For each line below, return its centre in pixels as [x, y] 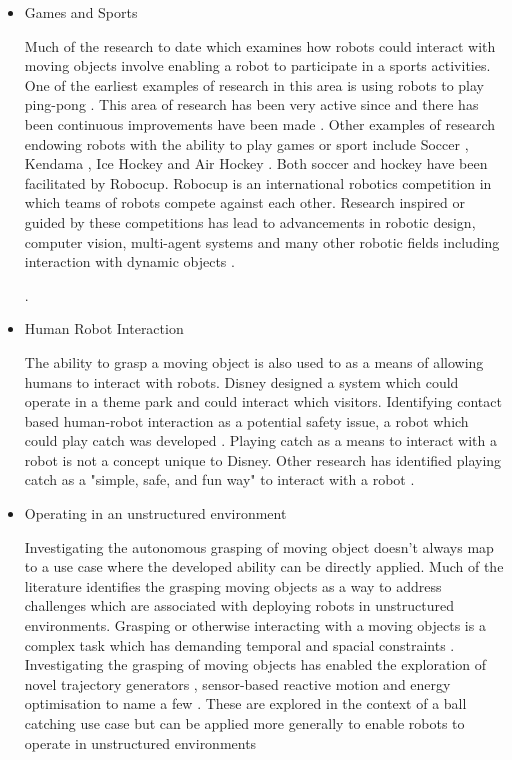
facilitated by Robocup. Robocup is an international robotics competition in [258, 182]
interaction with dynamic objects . [129, 261]
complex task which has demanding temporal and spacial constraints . [239, 644]
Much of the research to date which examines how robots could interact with [260, 45]
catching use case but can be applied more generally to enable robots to [244, 723]
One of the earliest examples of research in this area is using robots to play [254, 84]
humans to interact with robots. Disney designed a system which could [241, 381]
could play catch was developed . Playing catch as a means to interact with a [260, 440]
